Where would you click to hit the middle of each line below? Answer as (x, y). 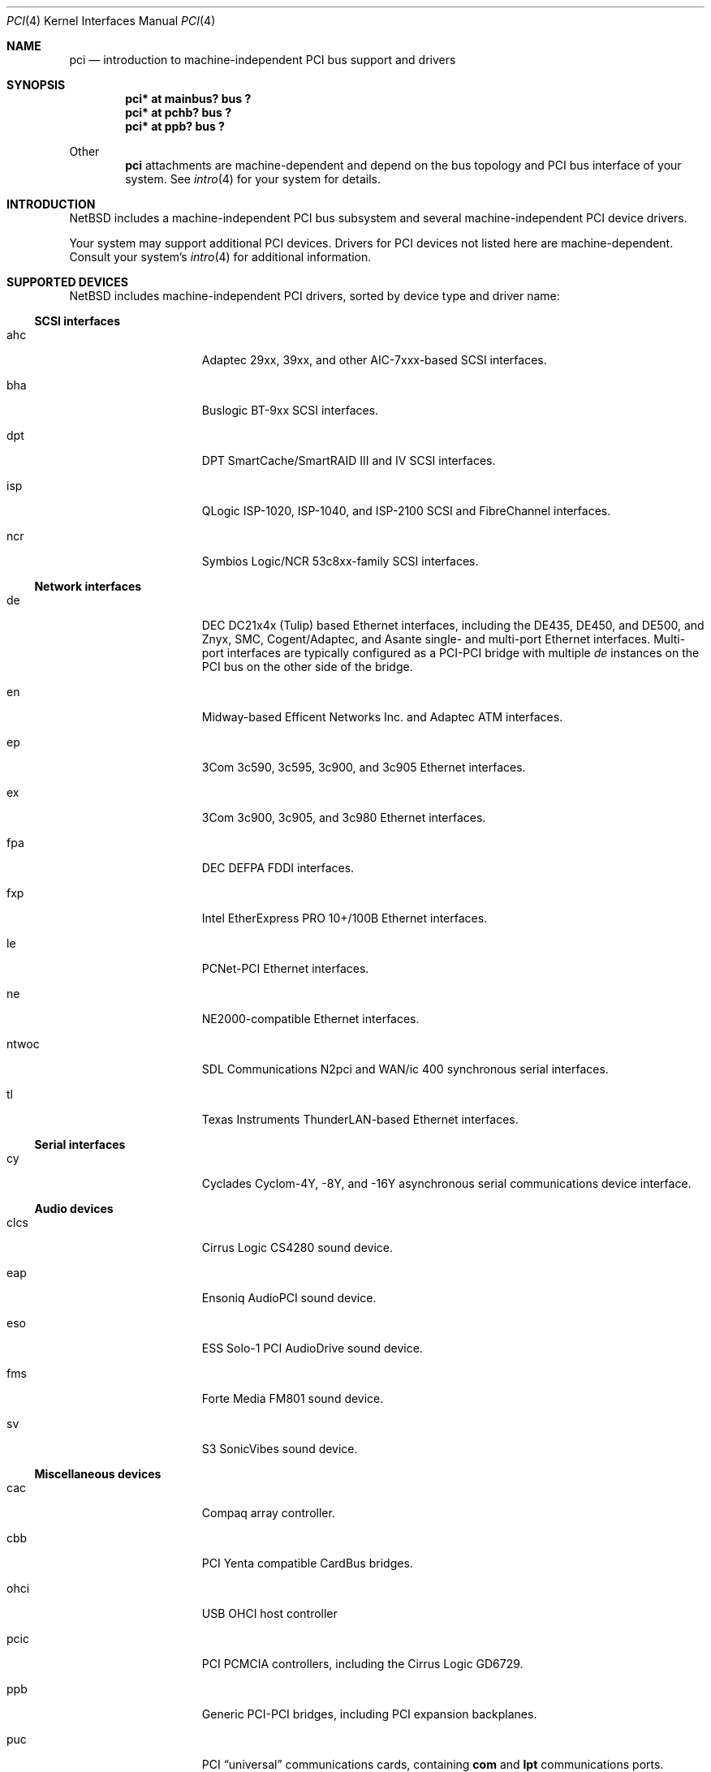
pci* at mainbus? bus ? (188, 99)
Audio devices (74, 1209)
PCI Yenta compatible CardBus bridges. (307, 1563)
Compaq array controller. (268, 1513)
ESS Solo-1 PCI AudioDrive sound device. (312, 1348)
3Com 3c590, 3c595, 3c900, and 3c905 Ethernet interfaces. (364, 767)
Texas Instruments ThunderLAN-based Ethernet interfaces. (360, 1119)
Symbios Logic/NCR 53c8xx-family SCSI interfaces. (340, 561)
